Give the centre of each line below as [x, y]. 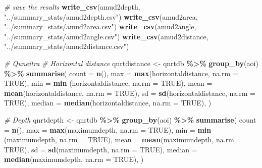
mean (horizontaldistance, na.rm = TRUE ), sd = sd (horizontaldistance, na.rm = [130, 93]
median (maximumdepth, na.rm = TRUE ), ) [74, 159]
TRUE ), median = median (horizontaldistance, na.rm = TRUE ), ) [108, 103]
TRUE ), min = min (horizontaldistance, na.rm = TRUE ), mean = [108, 83]
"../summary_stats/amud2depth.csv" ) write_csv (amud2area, [101, 16]
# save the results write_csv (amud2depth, [72, 7]
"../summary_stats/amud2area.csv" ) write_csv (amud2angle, [100, 26]
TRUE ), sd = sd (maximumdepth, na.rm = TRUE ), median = [101, 149]
